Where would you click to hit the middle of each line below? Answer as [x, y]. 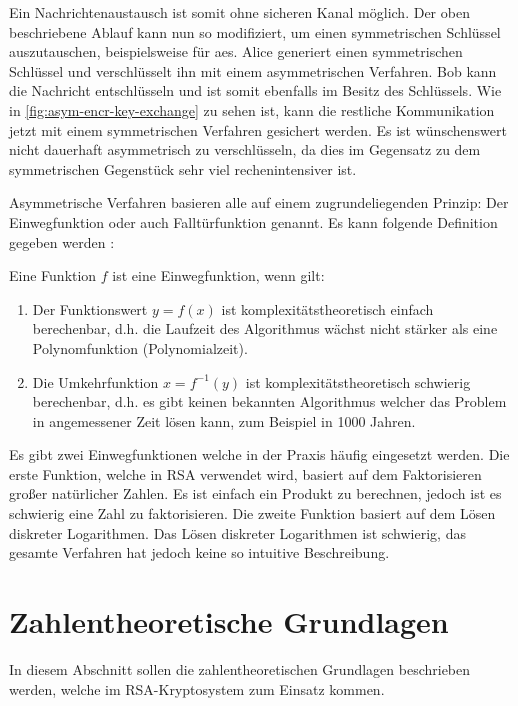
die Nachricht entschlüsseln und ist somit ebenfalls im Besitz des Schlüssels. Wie [255, 90]
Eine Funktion [53, 275]
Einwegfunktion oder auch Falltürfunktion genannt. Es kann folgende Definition [253, 221]
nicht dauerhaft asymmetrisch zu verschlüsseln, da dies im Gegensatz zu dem [245, 149]
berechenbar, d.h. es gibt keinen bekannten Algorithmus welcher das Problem [269, 401]
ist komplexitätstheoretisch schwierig [358, 381]
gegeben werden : [62, 241]
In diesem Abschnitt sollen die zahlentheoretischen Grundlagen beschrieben [240, 668]
